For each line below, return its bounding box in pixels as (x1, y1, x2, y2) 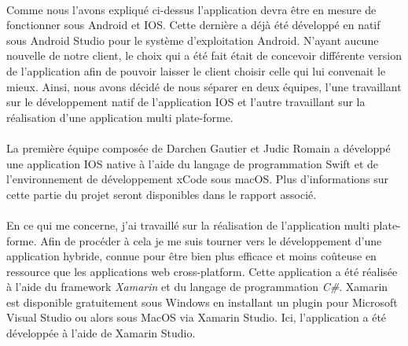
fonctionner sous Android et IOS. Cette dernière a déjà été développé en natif (6, 17, 380, 33)
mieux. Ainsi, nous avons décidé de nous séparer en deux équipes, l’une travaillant (6, 78, 402, 94)
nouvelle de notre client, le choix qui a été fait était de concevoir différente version (6, 47, 402, 64)
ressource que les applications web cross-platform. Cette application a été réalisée (6, 263, 398, 279)
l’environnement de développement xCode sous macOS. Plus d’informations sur (6, 171, 389, 187)
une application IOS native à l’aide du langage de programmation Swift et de (6, 155, 379, 171)
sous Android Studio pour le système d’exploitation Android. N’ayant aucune (6, 31, 379, 48)
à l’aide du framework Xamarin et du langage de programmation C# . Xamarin (6, 278, 388, 295)
